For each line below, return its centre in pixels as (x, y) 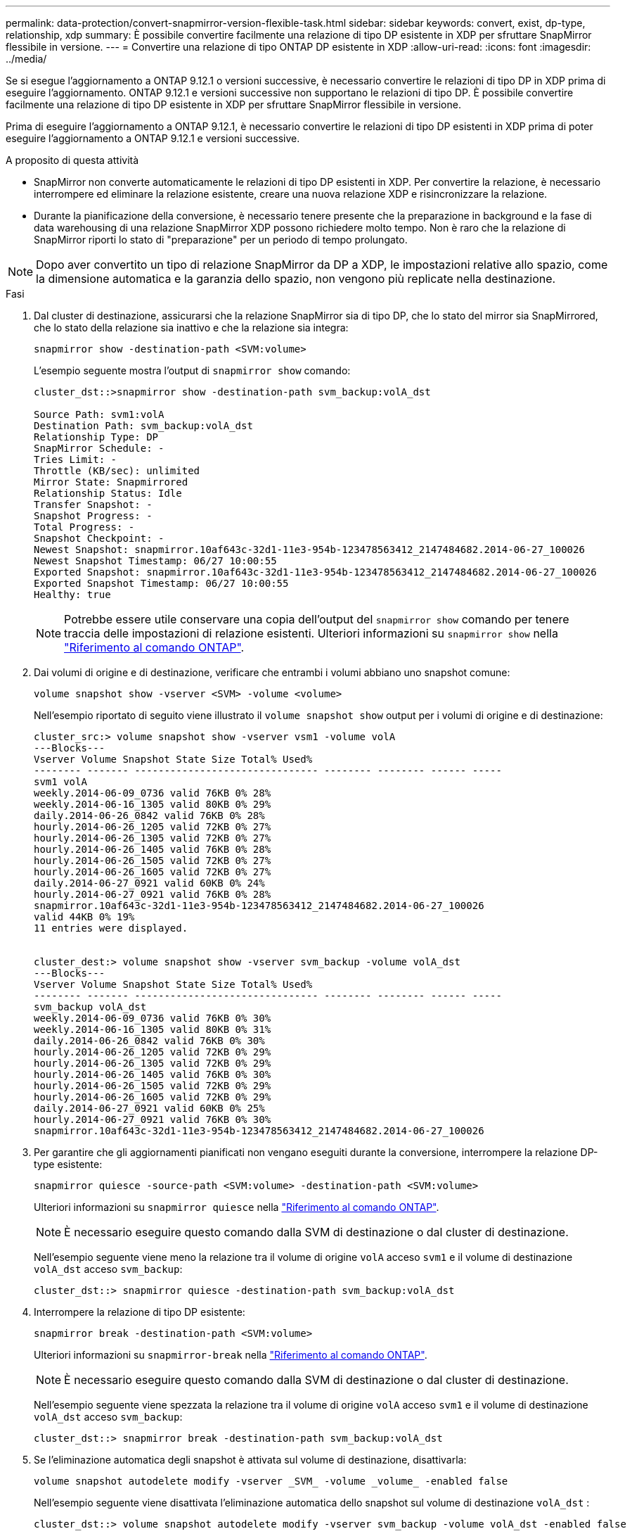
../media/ (26, 59)
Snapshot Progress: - (93, 516)
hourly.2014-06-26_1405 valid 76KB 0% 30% (153, 1074)
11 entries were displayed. (111, 928)
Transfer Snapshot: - (93, 504)
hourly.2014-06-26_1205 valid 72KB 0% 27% (153, 827)
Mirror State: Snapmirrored (111, 482)
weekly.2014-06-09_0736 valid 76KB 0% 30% (153, 1018)
